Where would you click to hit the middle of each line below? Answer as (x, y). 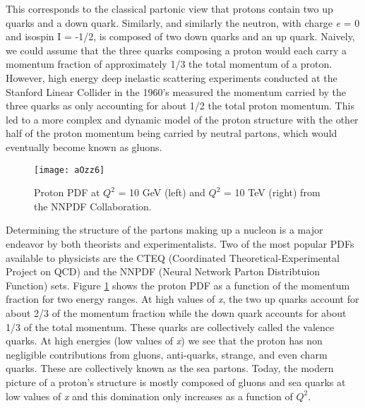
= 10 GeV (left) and (162, 192)
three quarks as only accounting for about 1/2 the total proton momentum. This (180, 106)
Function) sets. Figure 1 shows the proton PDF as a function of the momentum (178, 285)
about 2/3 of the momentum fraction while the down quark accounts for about (176, 312)
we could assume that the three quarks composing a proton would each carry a (176, 50)
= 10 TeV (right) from (272, 192)
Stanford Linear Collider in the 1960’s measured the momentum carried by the (176, 91)
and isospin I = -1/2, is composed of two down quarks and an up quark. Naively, (180, 36)
